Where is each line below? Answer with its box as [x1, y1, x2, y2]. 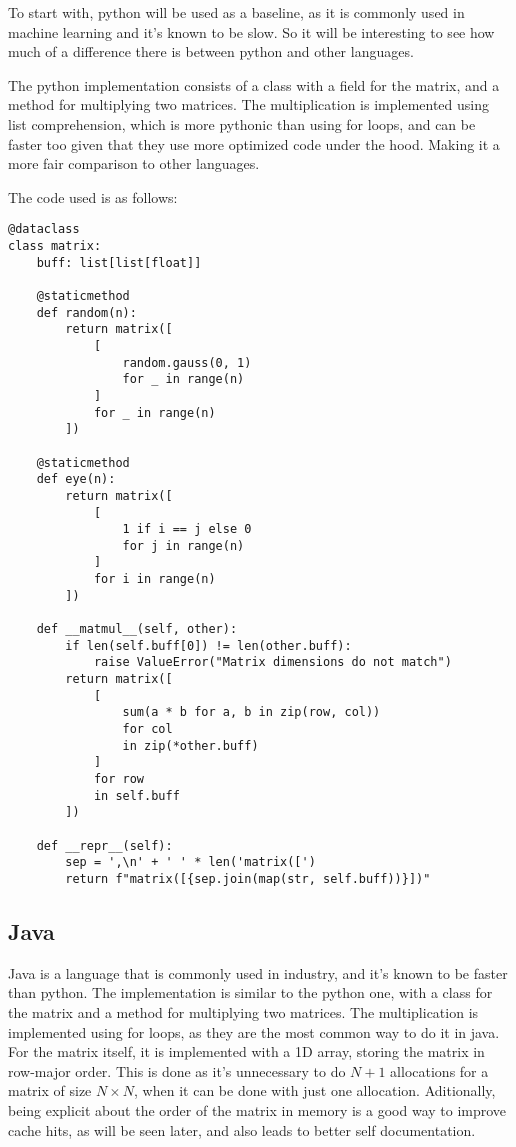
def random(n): [36, 305, 137, 320]
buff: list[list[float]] [36, 255, 202, 270]
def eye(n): [36, 472, 116, 487]
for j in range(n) [122, 538, 245, 553]
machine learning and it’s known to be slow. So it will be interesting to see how [8, 21, 495, 42]
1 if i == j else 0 [122, 522, 252, 537]
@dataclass [8, 222, 80, 237]
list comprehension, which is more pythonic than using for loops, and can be [8, 113, 476, 134]
